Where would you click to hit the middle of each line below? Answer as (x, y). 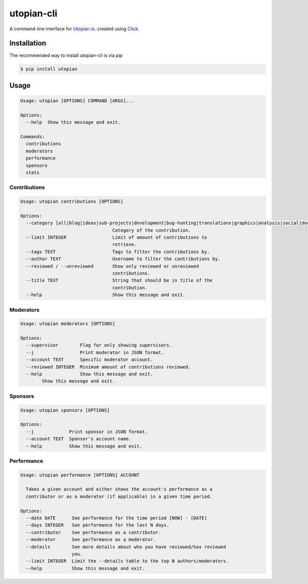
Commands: (33, 137)
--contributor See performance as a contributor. (93, 532)
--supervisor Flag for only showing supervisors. (99, 345)
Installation (28, 43)
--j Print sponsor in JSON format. (87, 432)
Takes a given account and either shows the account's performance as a (119, 489)
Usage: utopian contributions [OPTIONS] (72, 202)
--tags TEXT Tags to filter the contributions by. (118, 252)
